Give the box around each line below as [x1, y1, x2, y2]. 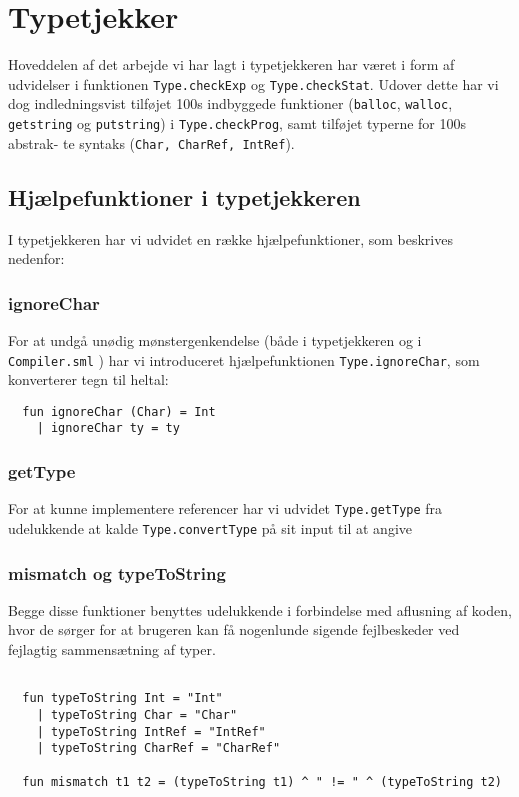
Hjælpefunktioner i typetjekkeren [8, 181, 361, 212]
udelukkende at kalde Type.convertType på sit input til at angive [8, 517, 412, 538]
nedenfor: [8, 248, 65, 269]
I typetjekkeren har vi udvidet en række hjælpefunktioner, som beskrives [8, 228, 453, 249]
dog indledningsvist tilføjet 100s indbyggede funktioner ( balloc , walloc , [8, 93, 453, 114]
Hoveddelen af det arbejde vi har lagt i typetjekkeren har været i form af [8, 54, 455, 75]
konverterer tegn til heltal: [8, 369, 169, 390]
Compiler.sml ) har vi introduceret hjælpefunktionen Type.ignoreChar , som [8, 349, 480, 370]
